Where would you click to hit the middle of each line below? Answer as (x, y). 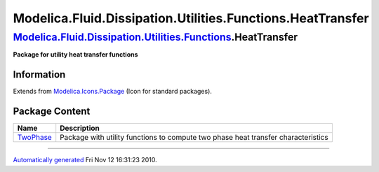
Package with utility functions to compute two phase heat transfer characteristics (194, 138)
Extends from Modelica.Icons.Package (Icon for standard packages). (112, 92)
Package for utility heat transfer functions (75, 55)
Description (80, 128)
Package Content (52, 112)
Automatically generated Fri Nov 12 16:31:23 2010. (85, 160)
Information (39, 74)
